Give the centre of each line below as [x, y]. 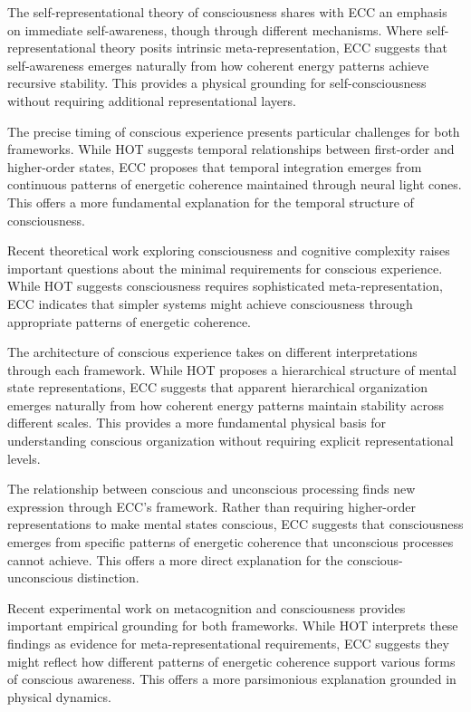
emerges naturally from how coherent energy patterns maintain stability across [226, 404]
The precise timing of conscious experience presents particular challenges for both [234, 131]
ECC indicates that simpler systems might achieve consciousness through [210, 303]
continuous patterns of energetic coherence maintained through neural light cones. [235, 184]
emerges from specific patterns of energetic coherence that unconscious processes [231, 542]
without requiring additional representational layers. [152, 100]
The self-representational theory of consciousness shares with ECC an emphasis [227, 12]
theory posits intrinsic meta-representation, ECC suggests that [274, 48]
